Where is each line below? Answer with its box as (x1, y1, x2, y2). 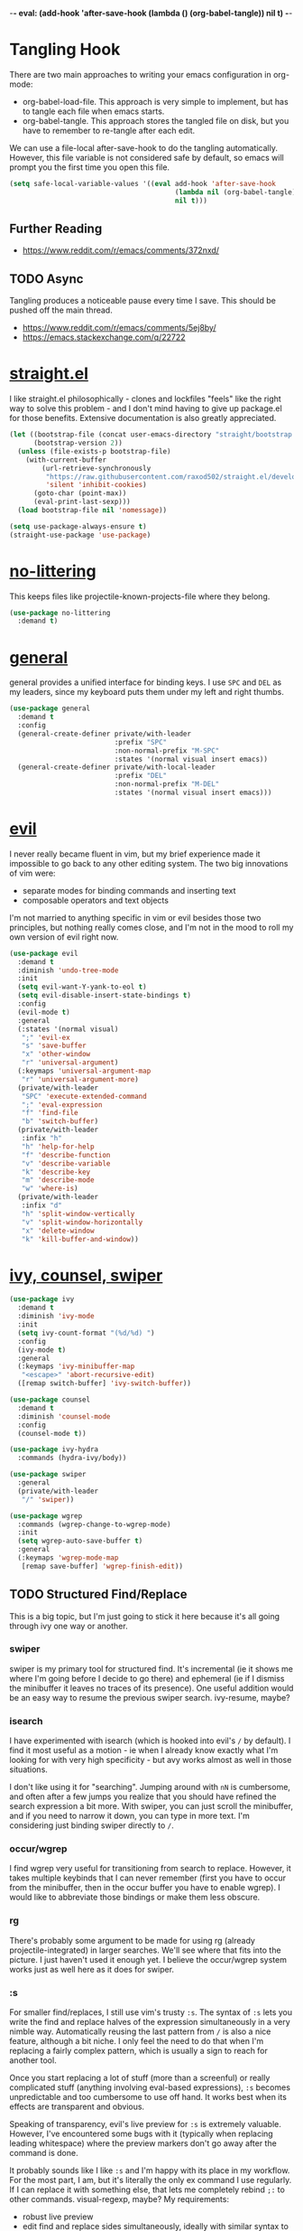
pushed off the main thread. (9, 305, 113, 315)
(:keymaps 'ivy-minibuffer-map (17, 1362, 135, 1372)
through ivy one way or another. (9, 1620, 128, 1631)
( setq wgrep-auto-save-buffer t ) (17, 1536, 143, 1546)
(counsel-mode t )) (17, 1429, 87, 1438)
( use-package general (9, 704, 91, 713)
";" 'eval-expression (21, 1100, 103, 1110)
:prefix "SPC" (114, 737, 168, 746)
